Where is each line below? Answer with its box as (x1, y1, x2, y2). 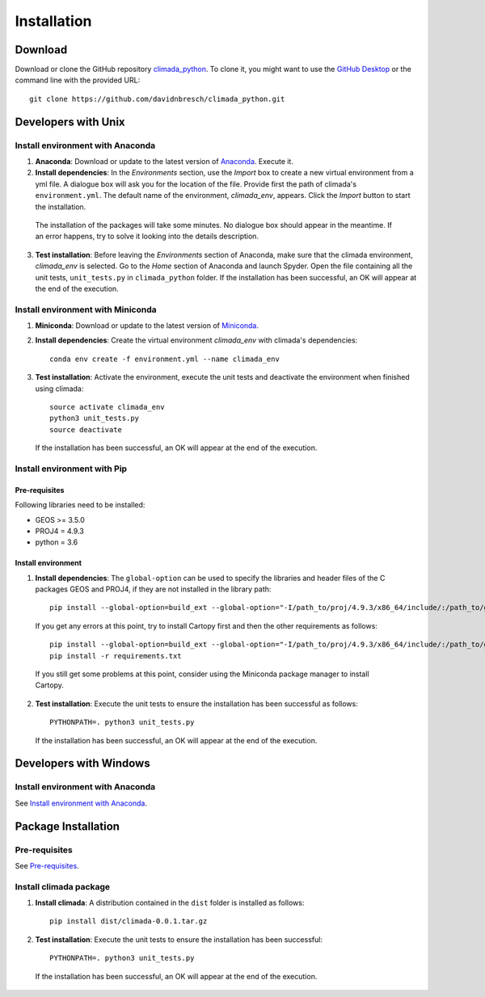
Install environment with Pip (15, 463, 128, 474)
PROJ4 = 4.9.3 (35, 526, 84, 536)
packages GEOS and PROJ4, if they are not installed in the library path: (35, 584, 272, 594)
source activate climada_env (49, 402, 165, 411)
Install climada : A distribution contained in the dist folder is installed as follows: (35, 898, 305, 908)
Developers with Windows (15, 756, 150, 771)
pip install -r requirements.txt (49, 651, 182, 660)
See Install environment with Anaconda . (15, 798, 147, 808)
